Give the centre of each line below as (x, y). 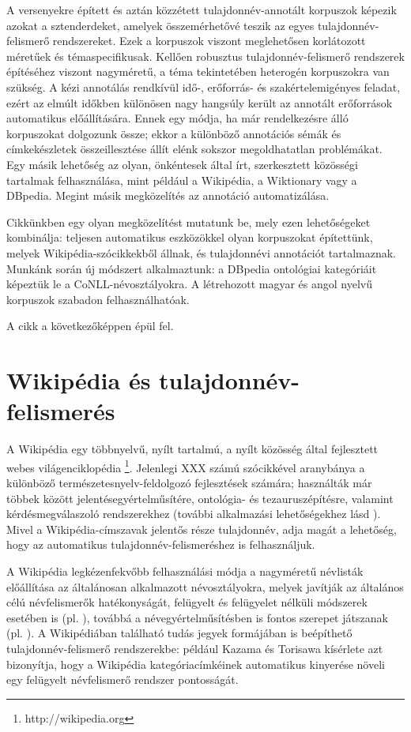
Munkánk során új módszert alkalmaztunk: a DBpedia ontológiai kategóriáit (192, 268)
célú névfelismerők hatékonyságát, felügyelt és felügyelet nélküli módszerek (187, 602)
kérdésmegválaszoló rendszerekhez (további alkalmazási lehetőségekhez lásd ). (194, 514)
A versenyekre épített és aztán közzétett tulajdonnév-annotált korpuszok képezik (202, 9)
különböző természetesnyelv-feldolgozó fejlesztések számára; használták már (189, 483)
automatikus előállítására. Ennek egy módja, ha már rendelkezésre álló (177, 118)
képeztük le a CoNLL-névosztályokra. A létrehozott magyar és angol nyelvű (190, 284)
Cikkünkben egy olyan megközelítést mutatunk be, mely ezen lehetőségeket (189, 221)
